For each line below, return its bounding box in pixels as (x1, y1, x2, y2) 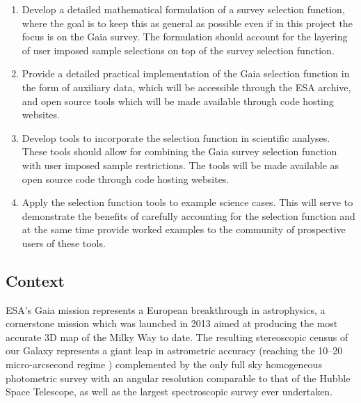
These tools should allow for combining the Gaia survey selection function (22, 144, 337, 159)
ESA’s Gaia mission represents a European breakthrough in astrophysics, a (6, 302, 326, 317)
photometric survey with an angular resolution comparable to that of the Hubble (6, 370, 351, 385)
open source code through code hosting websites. (22, 171, 230, 186)
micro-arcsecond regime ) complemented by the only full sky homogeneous (6, 357, 322, 372)
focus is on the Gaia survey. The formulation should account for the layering (22, 29, 348, 44)
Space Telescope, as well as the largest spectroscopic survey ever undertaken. (6, 384, 333, 399)
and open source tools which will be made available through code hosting (22, 93, 334, 108)
